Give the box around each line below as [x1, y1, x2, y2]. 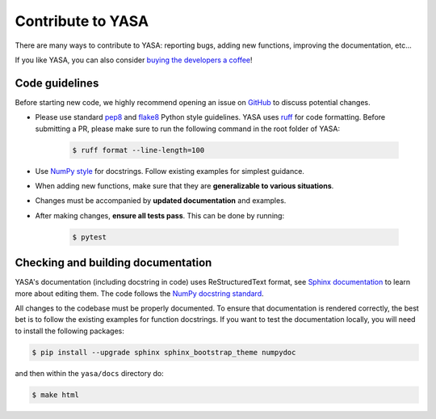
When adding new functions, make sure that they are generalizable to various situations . [35, 180, 334, 190]
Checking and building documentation [15, 256, 212, 270]
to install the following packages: [15, 326, 125, 336]
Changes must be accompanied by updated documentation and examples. [35, 196, 287, 205]
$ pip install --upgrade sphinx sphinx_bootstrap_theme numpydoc [31, 348, 296, 357]
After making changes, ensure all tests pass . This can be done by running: [35, 210, 285, 220]
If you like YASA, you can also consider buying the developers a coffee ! [15, 55, 254, 65]
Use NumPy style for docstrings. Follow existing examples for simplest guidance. [35, 166, 304, 176]
